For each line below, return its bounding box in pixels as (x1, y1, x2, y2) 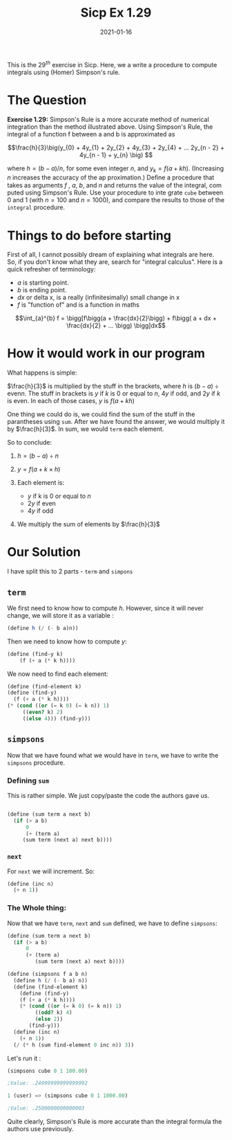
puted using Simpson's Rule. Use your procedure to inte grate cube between (7, 188, 224, 197)
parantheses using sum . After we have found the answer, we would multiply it (7, 418, 225, 426)
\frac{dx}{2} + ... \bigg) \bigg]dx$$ (66, 321, 166, 330)
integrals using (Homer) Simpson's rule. (7, 68, 121, 76)
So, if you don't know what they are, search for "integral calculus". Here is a (7, 258, 223, 266)
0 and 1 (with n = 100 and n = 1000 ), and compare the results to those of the (7, 196, 225, 204)
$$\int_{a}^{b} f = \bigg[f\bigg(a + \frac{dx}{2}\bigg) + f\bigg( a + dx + (14, 314, 217, 323)
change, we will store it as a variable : (7, 611, 114, 619)
